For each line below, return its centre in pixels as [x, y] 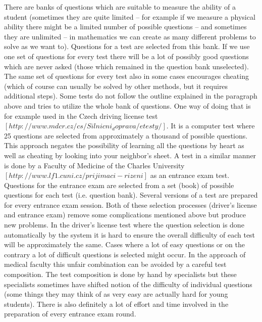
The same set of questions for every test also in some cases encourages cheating [126, 76]
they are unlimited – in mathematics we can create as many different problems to [130, 36]
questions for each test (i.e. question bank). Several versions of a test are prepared [131, 195]
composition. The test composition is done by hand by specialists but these [120, 274]
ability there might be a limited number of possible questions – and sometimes [125, 27]
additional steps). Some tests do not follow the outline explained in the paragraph [131, 96]
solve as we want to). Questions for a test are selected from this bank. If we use [127, 46]
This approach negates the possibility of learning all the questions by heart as [124, 145]
